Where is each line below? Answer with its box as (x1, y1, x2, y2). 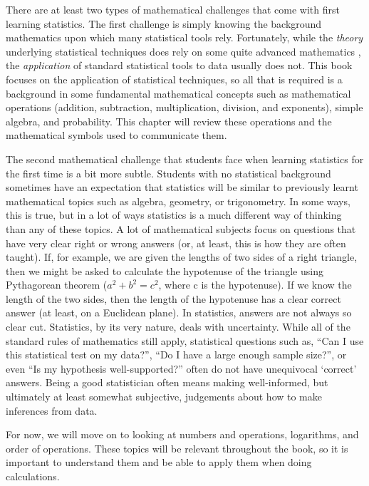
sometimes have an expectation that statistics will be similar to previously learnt (6, 180, 358, 195)
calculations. (6, 469, 60, 483)
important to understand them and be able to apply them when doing (6, 455, 312, 470)
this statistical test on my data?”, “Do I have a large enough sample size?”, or (6, 347, 347, 362)
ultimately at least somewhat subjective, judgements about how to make (6, 389, 322, 404)
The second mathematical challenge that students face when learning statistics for (6, 151, 364, 166)
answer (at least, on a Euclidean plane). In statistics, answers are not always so (6, 305, 352, 320)
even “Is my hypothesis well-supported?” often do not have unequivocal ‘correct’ (6, 361, 357, 376)
